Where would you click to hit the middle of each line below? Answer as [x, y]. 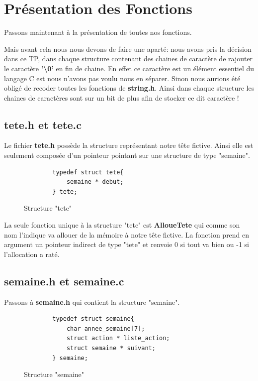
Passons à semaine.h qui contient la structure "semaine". [92, 302]
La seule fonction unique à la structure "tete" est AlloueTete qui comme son [122, 225]
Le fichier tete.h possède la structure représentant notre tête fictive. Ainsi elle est [129, 145]
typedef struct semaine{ [93, 319]
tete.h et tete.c [43, 124]
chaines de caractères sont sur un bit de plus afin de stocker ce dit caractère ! [122, 97]
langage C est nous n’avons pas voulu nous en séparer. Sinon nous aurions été [122, 78]
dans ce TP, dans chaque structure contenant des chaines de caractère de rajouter [129, 59]
